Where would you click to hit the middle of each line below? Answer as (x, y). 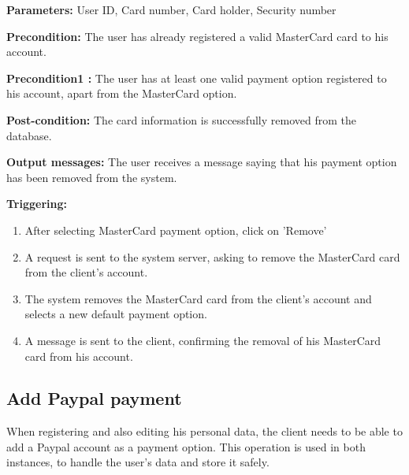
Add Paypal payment (94, 398)
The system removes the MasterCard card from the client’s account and (198, 298)
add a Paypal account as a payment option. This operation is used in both (186, 446)
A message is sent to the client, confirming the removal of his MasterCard (203, 340)
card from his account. (79, 356)
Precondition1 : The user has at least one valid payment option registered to (197, 78)
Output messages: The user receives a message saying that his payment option (202, 162)
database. (29, 135)
